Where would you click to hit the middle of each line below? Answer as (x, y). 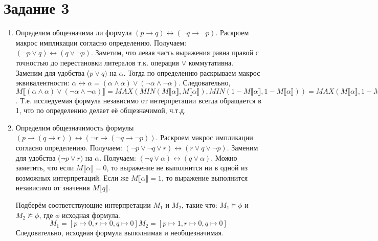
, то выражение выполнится (205, 177)
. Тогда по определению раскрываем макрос (192, 72)
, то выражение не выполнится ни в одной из (177, 168)
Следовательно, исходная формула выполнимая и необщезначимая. (119, 233)
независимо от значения (53, 188)
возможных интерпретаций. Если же (72, 177)
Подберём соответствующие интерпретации (83, 205)
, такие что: (199, 205)
